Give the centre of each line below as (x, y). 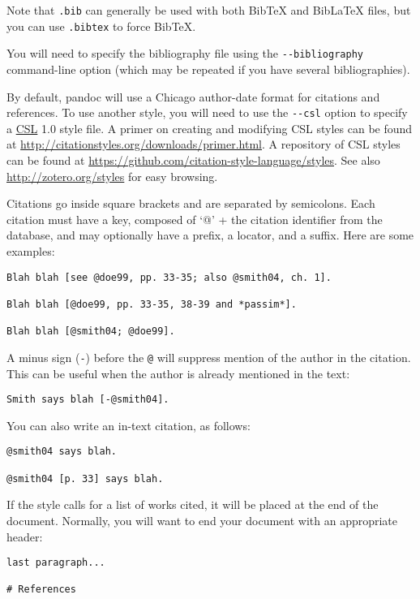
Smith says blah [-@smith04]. (88, 400)
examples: (31, 250)
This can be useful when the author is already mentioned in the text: (178, 373)
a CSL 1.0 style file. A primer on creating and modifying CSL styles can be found (210, 128)
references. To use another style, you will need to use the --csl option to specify (207, 112)
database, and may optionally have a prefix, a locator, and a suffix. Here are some (210, 235)
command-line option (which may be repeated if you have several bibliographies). (208, 69)
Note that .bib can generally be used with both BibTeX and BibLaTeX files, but (209, 10)
